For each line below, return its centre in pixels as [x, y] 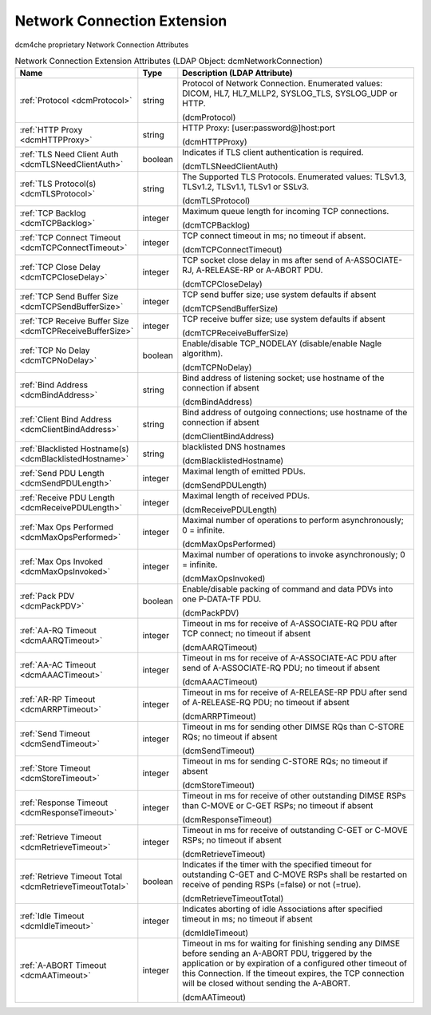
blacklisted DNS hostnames [234, 447]
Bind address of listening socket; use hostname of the [283, 378]
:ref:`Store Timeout [55, 768]
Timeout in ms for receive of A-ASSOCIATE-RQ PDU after [290, 624]
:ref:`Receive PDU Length [67, 498]
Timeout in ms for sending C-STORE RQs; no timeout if [285, 761]
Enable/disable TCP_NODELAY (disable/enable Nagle [282, 343]
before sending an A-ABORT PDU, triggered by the [277, 954]
